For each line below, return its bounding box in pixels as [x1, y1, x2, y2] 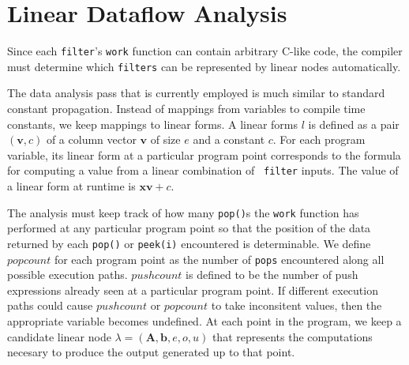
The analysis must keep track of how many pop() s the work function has [7, 204, 359, 220]
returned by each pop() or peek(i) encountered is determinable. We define [7, 235, 371, 251]
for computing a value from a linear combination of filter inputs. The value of [7, 162, 399, 179]
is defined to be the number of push [186, 266, 358, 283]
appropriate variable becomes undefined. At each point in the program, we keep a [7, 313, 402, 329]
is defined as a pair [308, 115, 400, 132]
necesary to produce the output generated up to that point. [7, 344, 295, 360]
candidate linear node [7, 328, 111, 344]
